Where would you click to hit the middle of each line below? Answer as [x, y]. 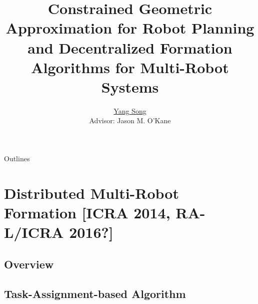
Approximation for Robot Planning [130, 28]
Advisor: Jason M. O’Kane [130, 120]
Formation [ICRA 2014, [87, 213]
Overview [29, 264]
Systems [130, 86]
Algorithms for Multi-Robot [130, 67]
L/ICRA [34, 232]
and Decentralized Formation [130, 47]
